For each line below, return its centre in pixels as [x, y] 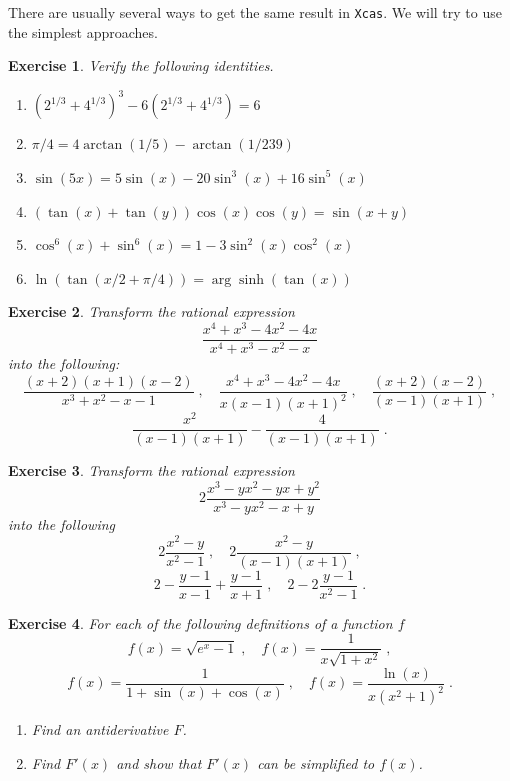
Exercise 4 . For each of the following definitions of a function [200, 622]
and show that [159, 762]
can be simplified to [316, 762]
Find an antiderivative [100, 729]
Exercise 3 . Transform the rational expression [151, 470]
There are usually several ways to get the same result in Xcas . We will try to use [255, 12]
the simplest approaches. [83, 31]
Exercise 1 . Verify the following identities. [141, 65]
